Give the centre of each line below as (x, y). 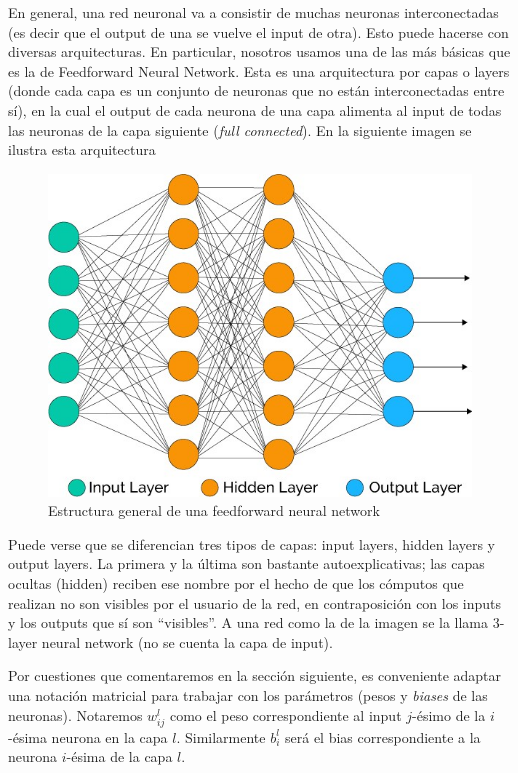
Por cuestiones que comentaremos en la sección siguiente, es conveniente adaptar (255, 675)
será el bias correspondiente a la (383, 736)
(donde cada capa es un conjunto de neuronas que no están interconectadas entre (256, 90)
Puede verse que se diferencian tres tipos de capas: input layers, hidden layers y (252, 543)
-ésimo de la (449, 714)
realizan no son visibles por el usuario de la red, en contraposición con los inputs (255, 602)
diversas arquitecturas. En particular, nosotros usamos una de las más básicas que (259, 51)
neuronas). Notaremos (75, 714)
